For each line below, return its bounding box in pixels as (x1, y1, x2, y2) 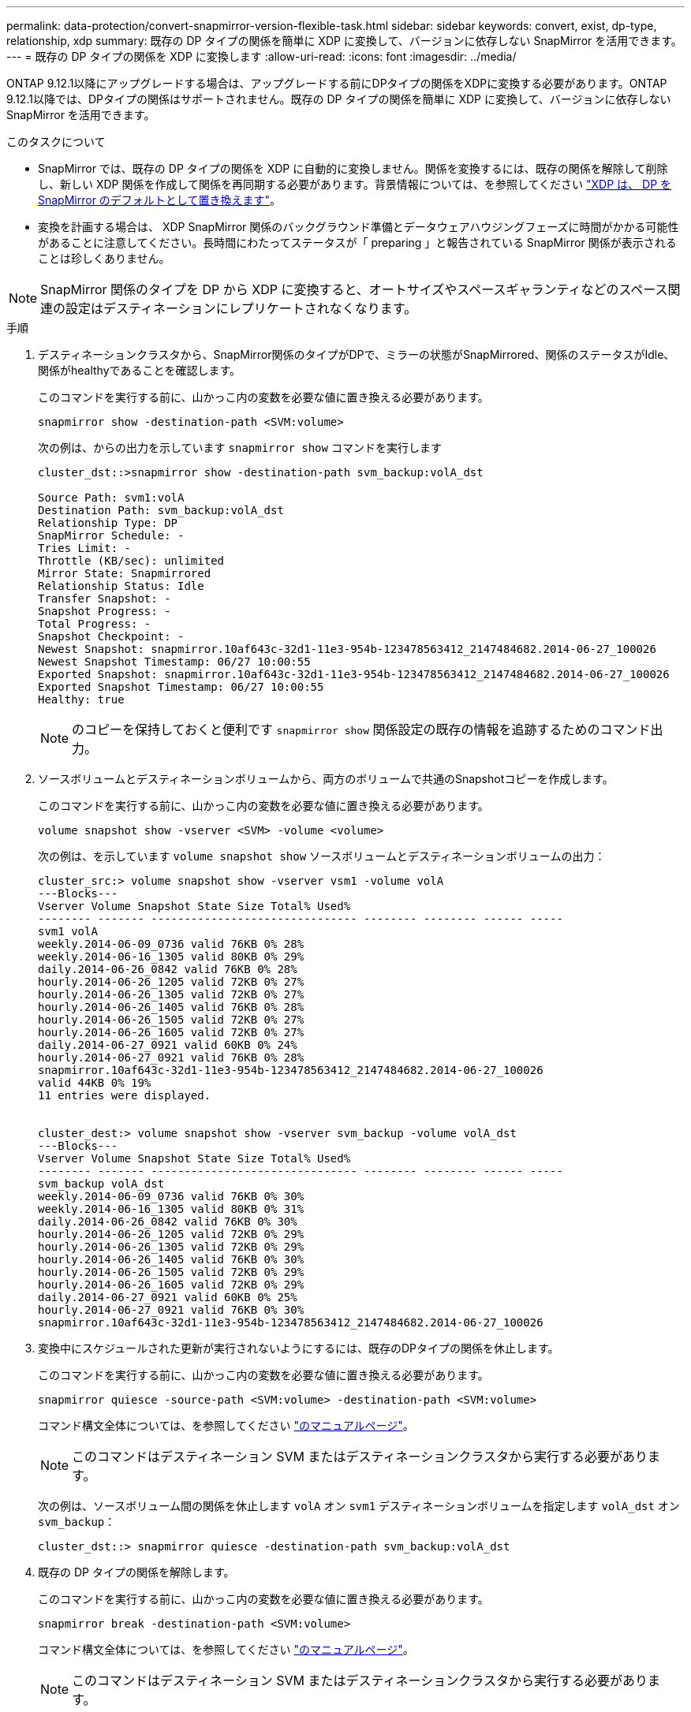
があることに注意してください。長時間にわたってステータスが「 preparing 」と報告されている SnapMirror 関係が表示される (38, 236, 677, 249)
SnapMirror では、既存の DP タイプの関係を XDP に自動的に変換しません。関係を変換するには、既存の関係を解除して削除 (38, 162, 668, 175)
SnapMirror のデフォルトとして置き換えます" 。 (38, 193, 281, 207)
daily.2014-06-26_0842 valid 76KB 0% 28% (38, 963, 297, 975)
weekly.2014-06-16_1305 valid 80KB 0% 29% (38, 950, 304, 963)
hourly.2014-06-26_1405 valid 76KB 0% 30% (38, 1253, 304, 1266)
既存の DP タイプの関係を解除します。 (38, 1565, 235, 1579)
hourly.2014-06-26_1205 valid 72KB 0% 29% (38, 1228, 304, 1240)
